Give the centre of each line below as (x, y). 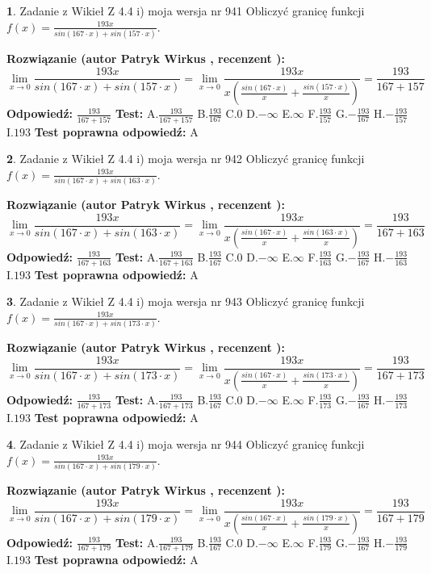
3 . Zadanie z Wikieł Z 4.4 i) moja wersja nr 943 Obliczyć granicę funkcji (186, 301)
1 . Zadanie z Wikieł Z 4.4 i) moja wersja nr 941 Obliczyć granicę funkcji (186, 10)
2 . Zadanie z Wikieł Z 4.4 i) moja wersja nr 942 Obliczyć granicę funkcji (186, 159)
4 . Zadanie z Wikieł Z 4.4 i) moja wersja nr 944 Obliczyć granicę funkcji (186, 444)
